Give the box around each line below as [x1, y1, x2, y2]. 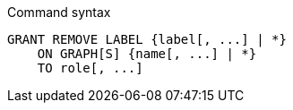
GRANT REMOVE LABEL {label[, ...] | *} [7, 32, 287, 47]
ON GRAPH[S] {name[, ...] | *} [37, 47, 257, 61]
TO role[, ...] [37, 61, 143, 75]
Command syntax [7, 4, 111, 20]
